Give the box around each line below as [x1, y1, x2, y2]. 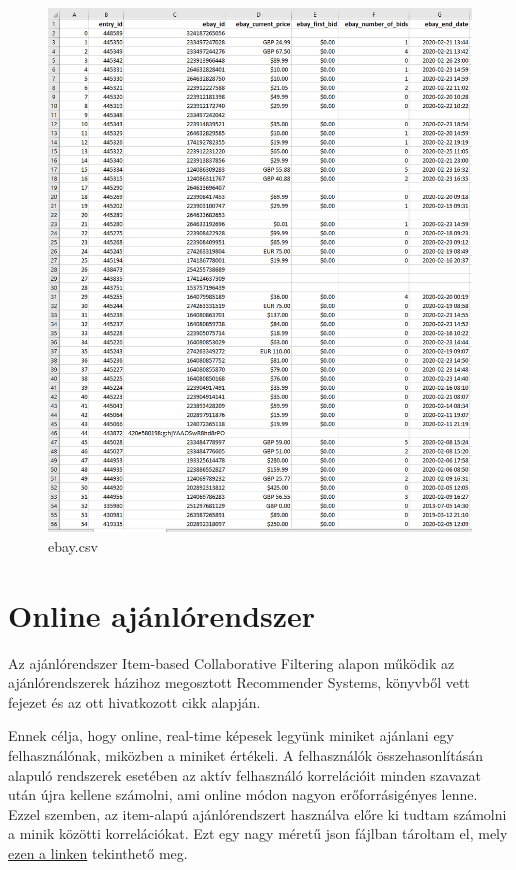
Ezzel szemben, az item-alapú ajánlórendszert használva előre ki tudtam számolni [8, 803, 507, 824]
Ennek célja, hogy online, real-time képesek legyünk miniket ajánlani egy [8, 725, 454, 746]
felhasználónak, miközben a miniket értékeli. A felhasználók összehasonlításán [8, 745, 483, 766]
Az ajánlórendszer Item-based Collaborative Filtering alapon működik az [8, 652, 455, 673]
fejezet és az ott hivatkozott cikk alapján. [8, 691, 261, 712]
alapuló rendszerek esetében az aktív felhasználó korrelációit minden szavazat [8, 764, 481, 785]
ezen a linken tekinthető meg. [8, 843, 188, 864]
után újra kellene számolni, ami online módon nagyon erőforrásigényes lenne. [8, 784, 478, 805]
